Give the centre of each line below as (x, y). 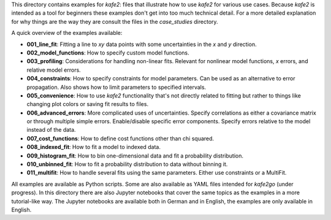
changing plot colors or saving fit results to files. (88, 104)
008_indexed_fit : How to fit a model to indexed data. (93, 147)
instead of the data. (51, 130)
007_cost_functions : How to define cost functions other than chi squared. (120, 138)
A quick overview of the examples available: (67, 33)
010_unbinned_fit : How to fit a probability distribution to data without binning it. (127, 164)
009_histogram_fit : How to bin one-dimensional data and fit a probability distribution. (135, 156)
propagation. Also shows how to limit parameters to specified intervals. (116, 87)
